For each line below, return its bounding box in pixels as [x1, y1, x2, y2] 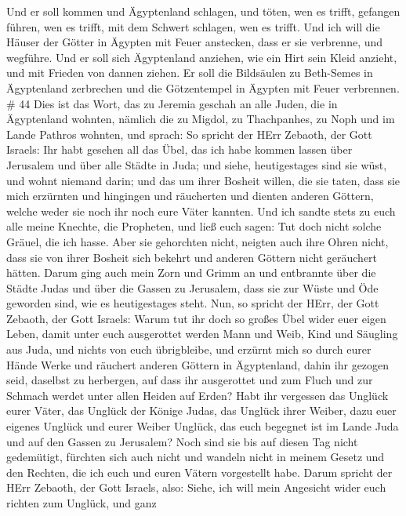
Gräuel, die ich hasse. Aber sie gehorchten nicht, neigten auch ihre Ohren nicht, [6, 233, 389, 249]
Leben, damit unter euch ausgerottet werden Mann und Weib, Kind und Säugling [6, 325, 398, 342]
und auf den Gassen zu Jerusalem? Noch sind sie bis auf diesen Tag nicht [6, 433, 358, 449]
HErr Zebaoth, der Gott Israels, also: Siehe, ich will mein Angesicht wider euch [6, 479, 386, 496]
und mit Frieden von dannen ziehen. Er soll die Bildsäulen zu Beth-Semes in [6, 64, 373, 81]
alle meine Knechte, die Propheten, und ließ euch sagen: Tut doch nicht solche [6, 218, 382, 234]
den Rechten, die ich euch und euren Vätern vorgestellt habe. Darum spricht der [6, 463, 393, 480]
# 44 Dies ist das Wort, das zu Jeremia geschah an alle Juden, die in [6, 95, 338, 111]
